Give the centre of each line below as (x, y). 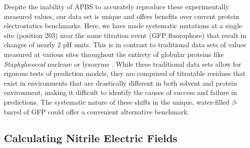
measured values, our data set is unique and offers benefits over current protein (122, 16)
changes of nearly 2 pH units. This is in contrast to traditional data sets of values (125, 45)
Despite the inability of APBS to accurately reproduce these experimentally (117, 6)
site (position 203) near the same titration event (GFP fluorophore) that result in (125, 35)
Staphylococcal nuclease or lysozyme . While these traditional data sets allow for (123, 64)
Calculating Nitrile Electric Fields (91, 138)
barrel (13, 111)
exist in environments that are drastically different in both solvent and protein (121, 83)
